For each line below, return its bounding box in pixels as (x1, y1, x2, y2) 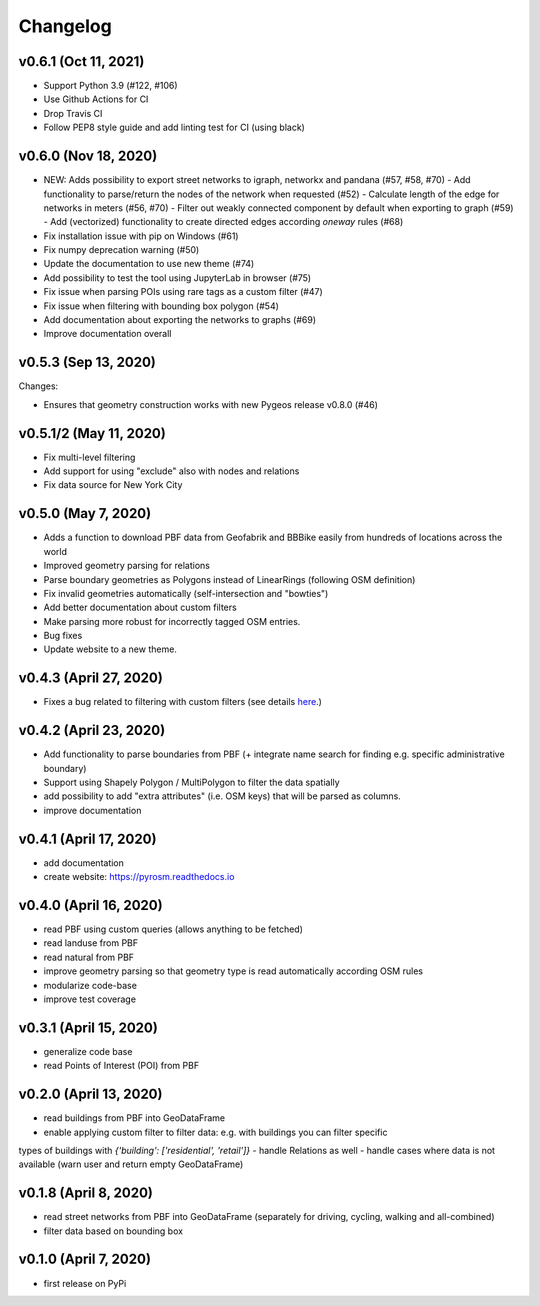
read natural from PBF (43, 951, 135, 963)
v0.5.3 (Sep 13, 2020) (18, 354, 157, 371)
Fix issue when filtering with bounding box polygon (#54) (43, 300, 280, 312)
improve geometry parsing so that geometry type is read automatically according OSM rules (43, 965, 424, 977)
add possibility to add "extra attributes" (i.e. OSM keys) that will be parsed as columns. (43, 790, 402, 802)
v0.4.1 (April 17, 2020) (18, 830, 157, 847)
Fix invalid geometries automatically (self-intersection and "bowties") (43, 587, 329, 599)
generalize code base (43, 1045, 133, 1057)
